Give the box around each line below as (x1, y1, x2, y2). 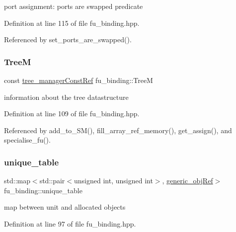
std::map (4, 175, 30, 186)
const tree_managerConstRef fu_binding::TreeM (4, 75, 153, 85)
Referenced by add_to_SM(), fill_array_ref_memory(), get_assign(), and (4, 125, 232, 135)
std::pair (39, 175, 65, 186)
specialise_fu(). (4, 135, 51, 145)
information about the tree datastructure (4, 91, 129, 102)
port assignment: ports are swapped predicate (4, 1, 143, 11)
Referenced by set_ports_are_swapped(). (4, 34, 132, 45)
